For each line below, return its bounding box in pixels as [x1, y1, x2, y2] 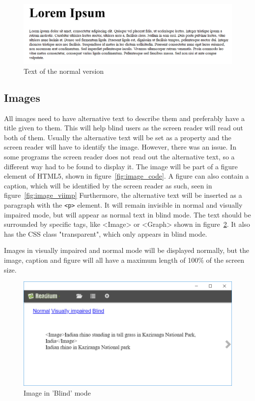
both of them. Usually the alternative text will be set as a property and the [4, 132, 231, 142]
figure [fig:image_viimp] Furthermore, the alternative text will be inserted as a [4, 190, 242, 200]
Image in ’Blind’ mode [24, 387, 91, 398]
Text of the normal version [24, 65, 104, 76]
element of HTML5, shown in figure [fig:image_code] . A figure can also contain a [4, 171, 249, 181]
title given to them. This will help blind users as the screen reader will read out [4, 123, 243, 133]
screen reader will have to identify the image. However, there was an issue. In [4, 142, 236, 152]
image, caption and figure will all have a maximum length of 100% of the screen [4, 254, 244, 265]
